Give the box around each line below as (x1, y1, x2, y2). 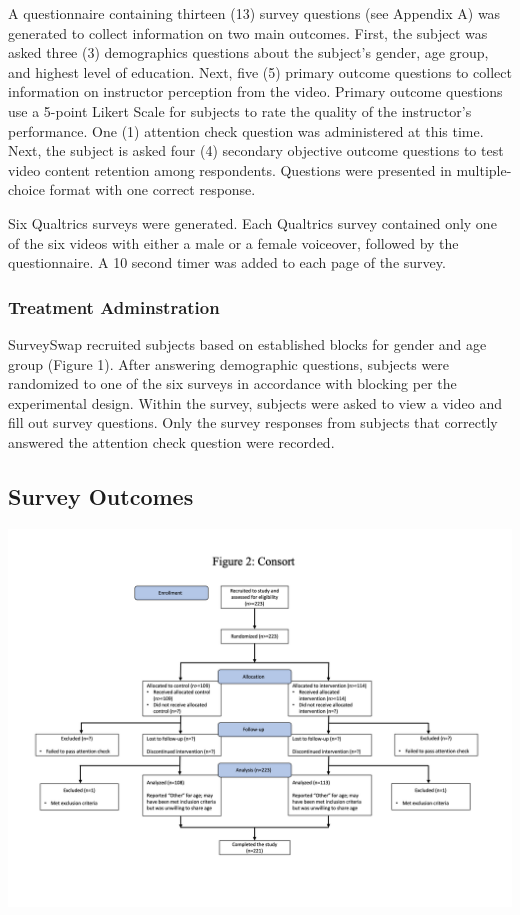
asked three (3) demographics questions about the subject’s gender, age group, (8, 42, 489, 63)
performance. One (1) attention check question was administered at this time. (8, 120, 484, 141)
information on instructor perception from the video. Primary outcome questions (8, 81, 503, 102)
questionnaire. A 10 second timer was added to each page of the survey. (8, 252, 446, 273)
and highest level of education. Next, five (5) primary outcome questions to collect (8, 61, 512, 82)
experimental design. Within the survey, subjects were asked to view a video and (8, 392, 502, 413)
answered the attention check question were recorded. (8, 431, 335, 452)
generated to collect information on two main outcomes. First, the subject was (8, 22, 488, 43)
